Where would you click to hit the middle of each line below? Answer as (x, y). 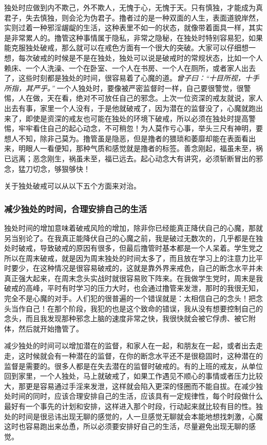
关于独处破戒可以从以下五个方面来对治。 (72, 186)
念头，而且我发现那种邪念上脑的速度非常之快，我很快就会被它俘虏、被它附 (130, 318)
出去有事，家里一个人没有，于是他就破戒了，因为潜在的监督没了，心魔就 (126, 108)
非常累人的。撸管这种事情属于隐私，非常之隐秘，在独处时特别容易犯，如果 (137, 37)
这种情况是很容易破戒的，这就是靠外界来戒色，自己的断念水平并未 (151, 268)
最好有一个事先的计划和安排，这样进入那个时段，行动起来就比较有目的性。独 (133, 406)
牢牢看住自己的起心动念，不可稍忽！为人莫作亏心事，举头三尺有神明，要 (140, 128)
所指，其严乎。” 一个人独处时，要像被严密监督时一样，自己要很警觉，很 (124, 88)
